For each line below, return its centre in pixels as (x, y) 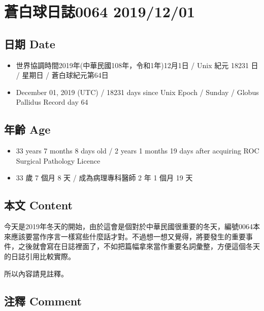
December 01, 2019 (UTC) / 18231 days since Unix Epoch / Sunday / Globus (137, 92)
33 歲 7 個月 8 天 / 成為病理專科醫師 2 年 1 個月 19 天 (104, 178)
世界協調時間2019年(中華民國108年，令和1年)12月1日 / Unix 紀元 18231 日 (137, 65)
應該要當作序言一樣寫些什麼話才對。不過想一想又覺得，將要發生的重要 (128, 236)
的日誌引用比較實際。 (40, 256)
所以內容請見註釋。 (36, 273)
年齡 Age (27, 129)
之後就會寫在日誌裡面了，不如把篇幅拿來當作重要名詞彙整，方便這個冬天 (139, 246)
